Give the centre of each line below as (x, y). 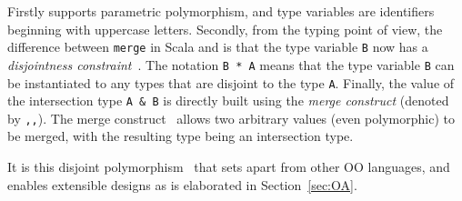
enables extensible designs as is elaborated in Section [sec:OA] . (182, 184)
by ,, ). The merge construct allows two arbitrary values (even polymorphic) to (231, 118)
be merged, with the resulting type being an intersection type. (181, 136)
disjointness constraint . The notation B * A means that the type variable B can (231, 64)
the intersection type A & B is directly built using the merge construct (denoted (228, 100)
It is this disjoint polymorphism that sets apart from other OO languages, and (229, 167)
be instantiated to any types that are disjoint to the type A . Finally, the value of (231, 82)
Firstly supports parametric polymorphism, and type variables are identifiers (221, 11)
